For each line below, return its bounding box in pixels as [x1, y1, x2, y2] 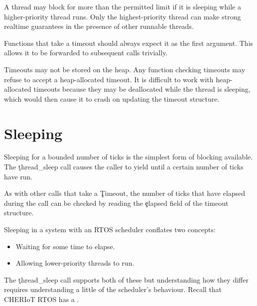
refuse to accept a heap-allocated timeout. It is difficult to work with [4, 74, 214, 84]
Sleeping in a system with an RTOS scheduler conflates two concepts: [4, 224, 216, 235]
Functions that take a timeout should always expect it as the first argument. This [4, 37, 254, 48]
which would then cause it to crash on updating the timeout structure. [4, 93, 220, 104]
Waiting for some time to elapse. [15, 241, 115, 251]
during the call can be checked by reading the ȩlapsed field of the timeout [4, 197, 229, 208]
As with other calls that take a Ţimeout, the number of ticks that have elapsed [4, 188, 246, 198]
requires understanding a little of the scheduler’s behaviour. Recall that [4, 284, 222, 295]
